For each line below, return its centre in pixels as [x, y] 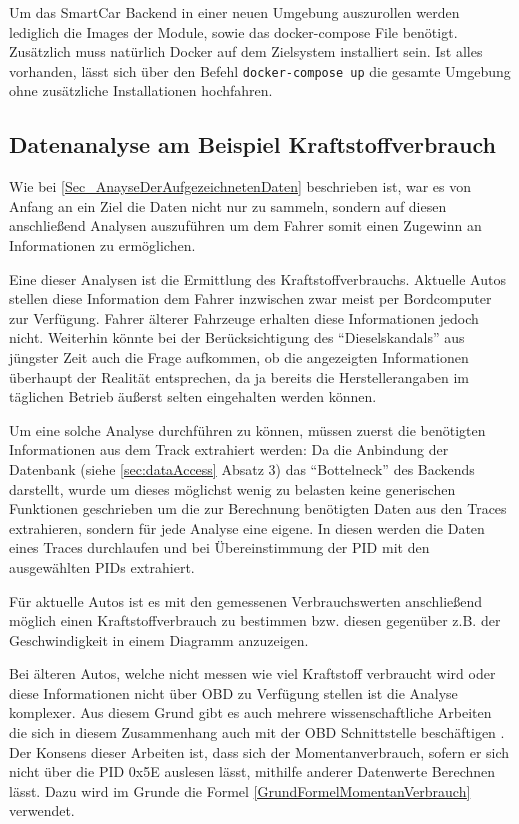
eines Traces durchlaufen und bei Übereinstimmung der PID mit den [219, 547]
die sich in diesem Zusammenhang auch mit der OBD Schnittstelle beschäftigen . [257, 732]
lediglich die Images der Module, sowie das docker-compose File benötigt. [233, 31]
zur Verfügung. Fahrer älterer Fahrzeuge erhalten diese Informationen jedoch [244, 317]
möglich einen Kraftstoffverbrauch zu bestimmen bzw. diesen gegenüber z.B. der [255, 620]
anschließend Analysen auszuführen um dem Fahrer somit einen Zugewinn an [245, 225]
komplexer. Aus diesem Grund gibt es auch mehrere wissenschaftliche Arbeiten [250, 712]
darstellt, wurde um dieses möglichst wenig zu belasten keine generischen [232, 488]
